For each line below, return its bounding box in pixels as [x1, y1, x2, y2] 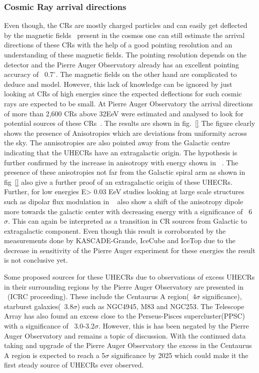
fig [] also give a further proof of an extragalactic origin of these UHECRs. [4, 176, 232, 187]
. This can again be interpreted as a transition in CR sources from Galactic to [8, 216, 247, 226]
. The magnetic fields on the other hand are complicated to [55, 69, 237, 79]
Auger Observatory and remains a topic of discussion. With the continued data [4, 330, 246, 341]
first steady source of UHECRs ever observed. [4, 360, 144, 370]
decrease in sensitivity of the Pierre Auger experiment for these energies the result [4, 245, 255, 255]
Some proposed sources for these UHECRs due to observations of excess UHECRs [4, 272, 255, 282]
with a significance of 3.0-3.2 [4, 321, 94, 331]
